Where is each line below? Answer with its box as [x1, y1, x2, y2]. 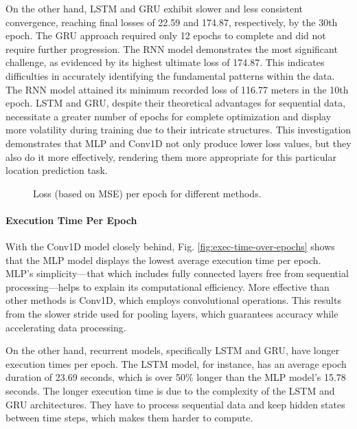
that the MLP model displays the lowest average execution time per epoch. [5, 252, 321, 267]
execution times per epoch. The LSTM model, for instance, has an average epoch [5, 356, 347, 371]
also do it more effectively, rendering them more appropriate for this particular [5, 149, 336, 164]
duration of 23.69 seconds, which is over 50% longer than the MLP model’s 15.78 [5, 370, 346, 384]
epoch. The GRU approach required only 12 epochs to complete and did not [5, 28, 326, 43]
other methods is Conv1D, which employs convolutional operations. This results [5, 293, 341, 307]
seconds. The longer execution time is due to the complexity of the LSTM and [5, 384, 335, 398]
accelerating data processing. [5, 320, 126, 334]
